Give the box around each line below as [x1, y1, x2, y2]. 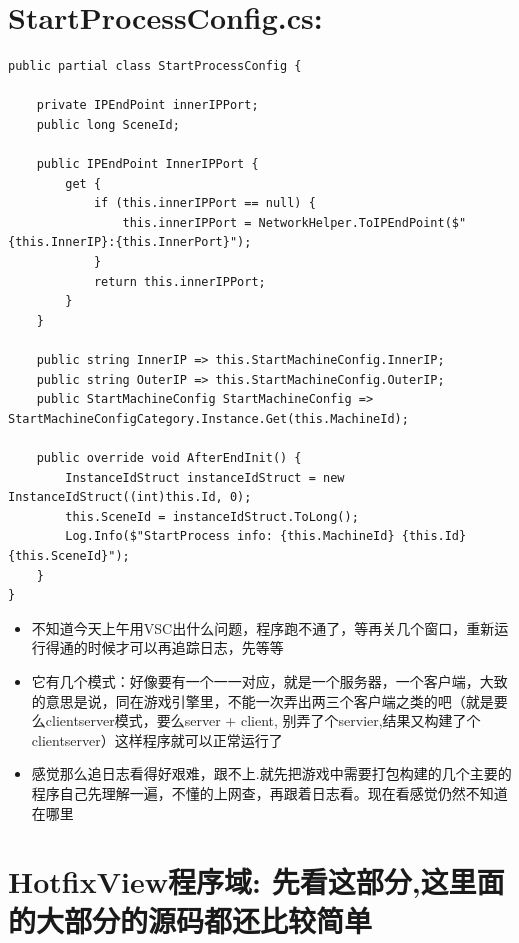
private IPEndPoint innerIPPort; [36, 98, 259, 113]
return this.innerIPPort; [93, 274, 266, 289]
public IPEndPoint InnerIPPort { [36, 157, 259, 172]
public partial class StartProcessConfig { [8, 59, 302, 74]
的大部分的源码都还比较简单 [8, 900, 373, 941]
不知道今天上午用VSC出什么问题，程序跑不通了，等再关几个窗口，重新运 [31, 617, 509, 638]
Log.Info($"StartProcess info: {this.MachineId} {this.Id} [65, 529, 467, 544]
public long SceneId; [36, 117, 180, 132]
